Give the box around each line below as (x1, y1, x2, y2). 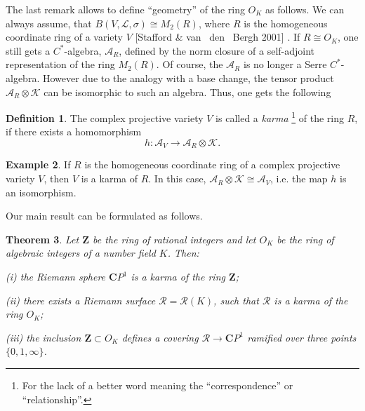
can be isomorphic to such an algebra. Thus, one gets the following (44, 84, 331, 99)
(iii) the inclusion (6, 330, 81, 344)
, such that (213, 292, 259, 307)
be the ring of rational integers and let (93, 231, 256, 246)
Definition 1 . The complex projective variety (6, 110, 204, 125)
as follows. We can (265, 2, 345, 16)
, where (198, 15, 230, 30)
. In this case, (148, 171, 206, 186)
